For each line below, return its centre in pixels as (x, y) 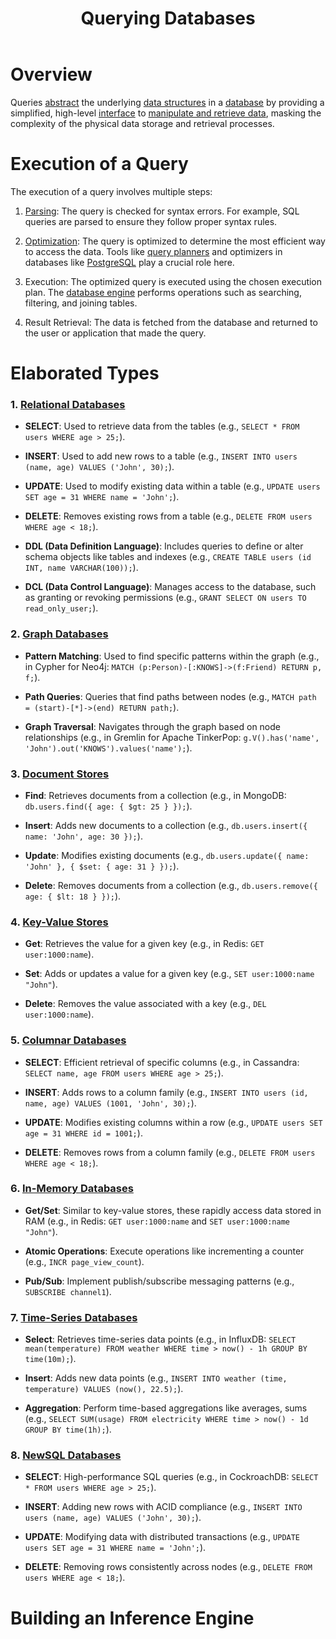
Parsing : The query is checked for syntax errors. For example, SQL (162, 211)
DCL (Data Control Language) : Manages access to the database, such (170, 587)
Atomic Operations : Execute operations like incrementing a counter (164, 1251)
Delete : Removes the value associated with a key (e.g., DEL (145, 1004)
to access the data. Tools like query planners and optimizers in (153, 251)
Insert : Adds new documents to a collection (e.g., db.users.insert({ (166, 825)
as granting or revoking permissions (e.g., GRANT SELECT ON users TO (165, 598)
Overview (51, 74)
